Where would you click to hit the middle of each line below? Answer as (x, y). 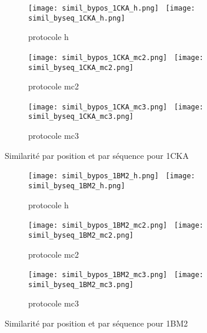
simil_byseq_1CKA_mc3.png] (81, 117)
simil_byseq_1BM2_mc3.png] (81, 284)
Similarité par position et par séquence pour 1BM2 (96, 323)
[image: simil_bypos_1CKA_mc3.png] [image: (116, 107)
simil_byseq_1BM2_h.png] (77, 186)
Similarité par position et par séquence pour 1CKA (97, 155)
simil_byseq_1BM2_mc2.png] (81, 235)
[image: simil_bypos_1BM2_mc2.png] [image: (116, 226)
